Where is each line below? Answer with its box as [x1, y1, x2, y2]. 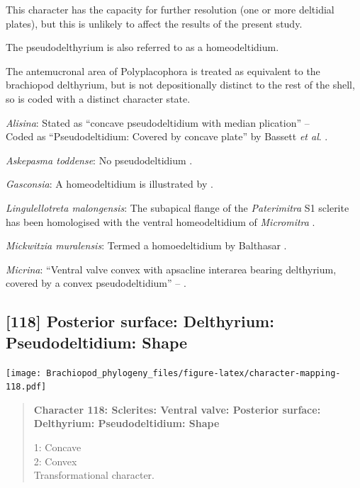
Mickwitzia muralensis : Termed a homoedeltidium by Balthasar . [6, 238, 287, 253]
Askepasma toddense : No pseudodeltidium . [6, 152, 193, 167]
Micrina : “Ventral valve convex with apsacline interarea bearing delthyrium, [6, 261, 337, 276]
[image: [6, 368, 42, 378]
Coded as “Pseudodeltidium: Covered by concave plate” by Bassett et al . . [6, 129, 328, 144]
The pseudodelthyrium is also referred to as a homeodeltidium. [6, 40, 279, 55]
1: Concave [33, 440, 81, 454]
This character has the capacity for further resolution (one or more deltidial [6, 2, 334, 16]
